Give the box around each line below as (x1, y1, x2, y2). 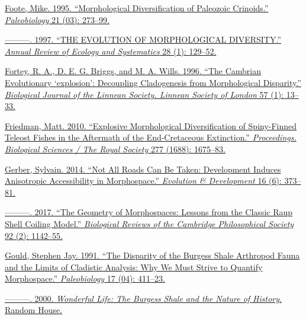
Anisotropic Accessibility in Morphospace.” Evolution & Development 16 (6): (5, 174, 282, 187)
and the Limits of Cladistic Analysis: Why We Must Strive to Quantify (5, 260, 263, 273)
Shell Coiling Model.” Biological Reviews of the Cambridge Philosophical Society (5, 217, 294, 229)
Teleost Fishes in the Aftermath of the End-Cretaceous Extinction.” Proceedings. (5, 131, 297, 143)
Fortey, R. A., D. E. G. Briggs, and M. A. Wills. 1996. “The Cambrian (5, 65, 262, 77)
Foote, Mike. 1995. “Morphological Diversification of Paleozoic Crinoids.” (5, 2, 269, 14)
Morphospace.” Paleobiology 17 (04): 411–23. (5, 272, 165, 285)
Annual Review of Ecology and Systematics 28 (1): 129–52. (5, 44, 217, 57)
